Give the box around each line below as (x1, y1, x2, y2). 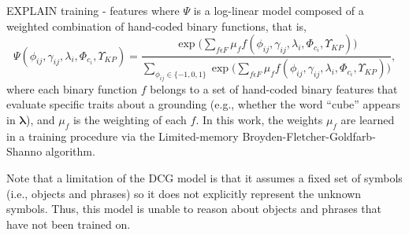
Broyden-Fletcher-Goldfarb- (242, 127, 376, 144)
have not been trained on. (6, 215, 131, 232)
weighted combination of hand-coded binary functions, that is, (6, 17, 307, 34)
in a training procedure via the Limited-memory (6, 127, 239, 144)
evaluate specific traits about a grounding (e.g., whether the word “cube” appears (6, 96, 400, 112)
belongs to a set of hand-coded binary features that (150, 80, 398, 97)
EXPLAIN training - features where (6, 2, 180, 18)
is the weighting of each (73, 112, 187, 127)
